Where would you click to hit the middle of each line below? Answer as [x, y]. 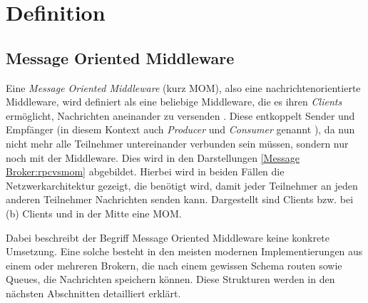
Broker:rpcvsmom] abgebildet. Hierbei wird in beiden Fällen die [145, 171]
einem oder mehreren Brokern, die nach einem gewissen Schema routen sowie [174, 265]
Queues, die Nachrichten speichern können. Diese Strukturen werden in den [170, 279]
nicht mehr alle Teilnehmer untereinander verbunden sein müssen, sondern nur [177, 143]
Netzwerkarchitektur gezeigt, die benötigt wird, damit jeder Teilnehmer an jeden [182, 185]
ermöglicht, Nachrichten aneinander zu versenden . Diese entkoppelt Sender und [180, 115]
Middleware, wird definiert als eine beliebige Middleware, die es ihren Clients [174, 102]
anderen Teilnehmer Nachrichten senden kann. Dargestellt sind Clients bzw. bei [180, 199]
